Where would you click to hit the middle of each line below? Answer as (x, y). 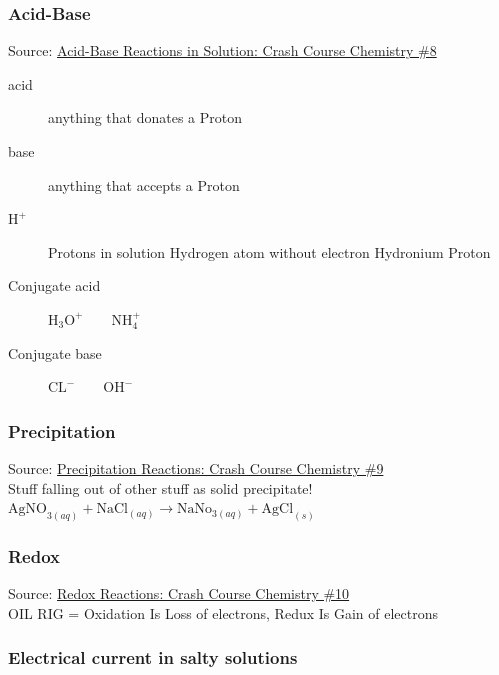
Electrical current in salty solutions (153, 657)
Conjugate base (55, 352)
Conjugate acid (54, 285)
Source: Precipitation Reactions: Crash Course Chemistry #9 (196, 467)
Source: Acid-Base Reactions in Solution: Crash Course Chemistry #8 (222, 50)
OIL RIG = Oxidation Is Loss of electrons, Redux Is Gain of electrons (223, 612)
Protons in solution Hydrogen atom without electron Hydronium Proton (269, 251)
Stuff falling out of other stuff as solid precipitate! (160, 487)
